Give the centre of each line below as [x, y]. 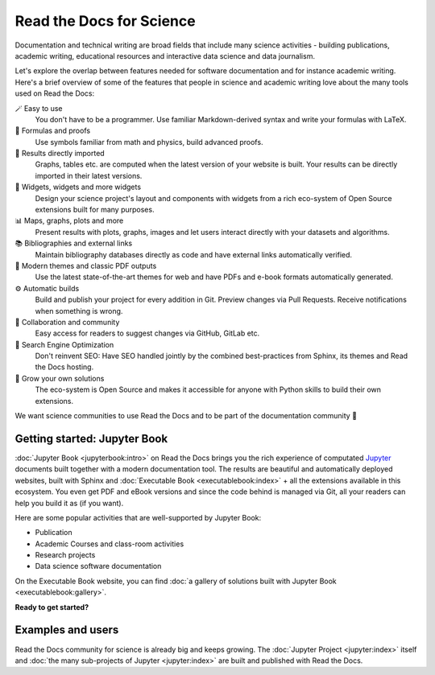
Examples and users [67, 630]
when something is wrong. [79, 311]
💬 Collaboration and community [67, 322]
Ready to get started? [52, 607]
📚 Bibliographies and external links [74, 243]
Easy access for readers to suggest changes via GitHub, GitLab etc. [147, 333]
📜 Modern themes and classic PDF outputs [86, 265]
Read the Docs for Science [106, 21]
